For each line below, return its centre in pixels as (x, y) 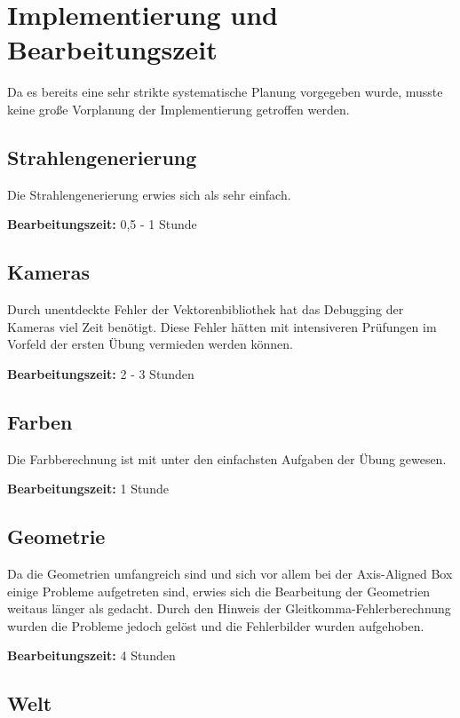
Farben (40, 421)
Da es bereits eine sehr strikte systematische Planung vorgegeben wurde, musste (225, 92)
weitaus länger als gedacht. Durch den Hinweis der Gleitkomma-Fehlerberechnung (229, 608)
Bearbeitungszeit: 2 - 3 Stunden (101, 373)
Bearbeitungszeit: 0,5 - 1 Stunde (102, 224)
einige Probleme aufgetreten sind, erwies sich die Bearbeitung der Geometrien (219, 591)
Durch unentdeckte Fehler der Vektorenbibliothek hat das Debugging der (206, 309)
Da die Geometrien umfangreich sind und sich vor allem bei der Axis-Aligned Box (230, 574)
